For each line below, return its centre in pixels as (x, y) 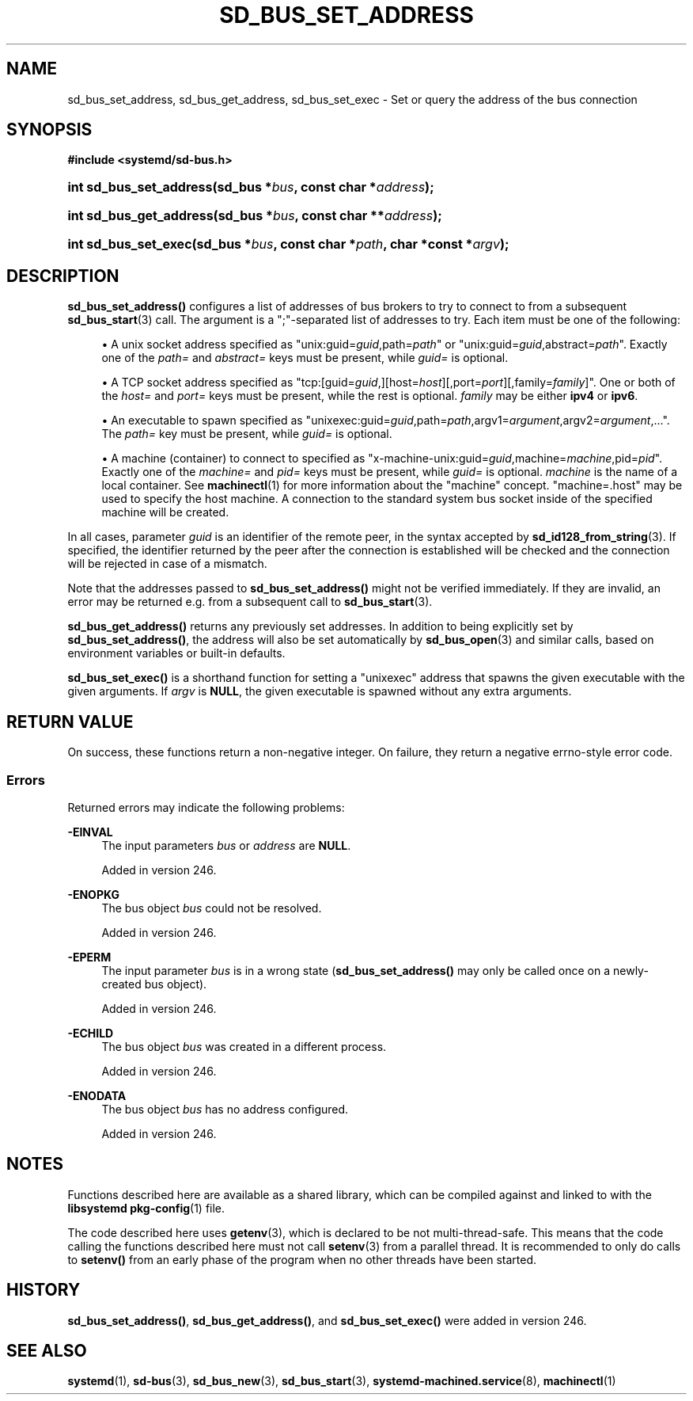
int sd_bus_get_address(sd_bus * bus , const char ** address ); (255, 216)
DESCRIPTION (63, 276)
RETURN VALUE (70, 721)
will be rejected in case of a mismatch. (167, 564)
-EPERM (89, 957)
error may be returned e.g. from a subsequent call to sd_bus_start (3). (250, 602)
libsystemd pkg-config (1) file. (146, 1208)
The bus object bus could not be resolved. (212, 908)
